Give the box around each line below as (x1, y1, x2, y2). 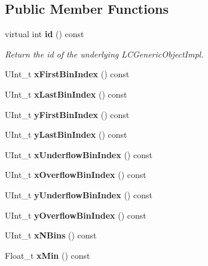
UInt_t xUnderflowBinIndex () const (5, 148, 152, 161)
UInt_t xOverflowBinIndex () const (5, 168, 146, 181)
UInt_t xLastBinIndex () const (5, 87, 127, 100)
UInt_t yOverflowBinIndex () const (5, 208, 146, 221)
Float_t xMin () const (5, 249, 90, 261)
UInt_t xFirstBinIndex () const (5, 68, 130, 80)
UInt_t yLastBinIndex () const (5, 128, 127, 141)
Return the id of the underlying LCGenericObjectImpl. (5, 47, 204, 60)
